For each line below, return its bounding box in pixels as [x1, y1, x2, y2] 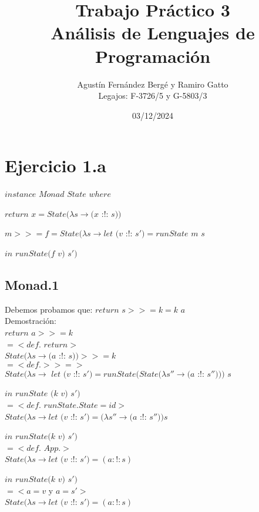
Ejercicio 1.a [5, 153, 107, 178]
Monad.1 [5, 275, 59, 293]
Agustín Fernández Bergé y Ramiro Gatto [77, 78, 228, 90]
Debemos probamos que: [5, 303, 93, 315]
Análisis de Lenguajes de [51, 21, 255, 45]
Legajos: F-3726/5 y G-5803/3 [98, 89, 207, 102]
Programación [95, 43, 211, 68]
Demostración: [5, 314, 56, 327]
